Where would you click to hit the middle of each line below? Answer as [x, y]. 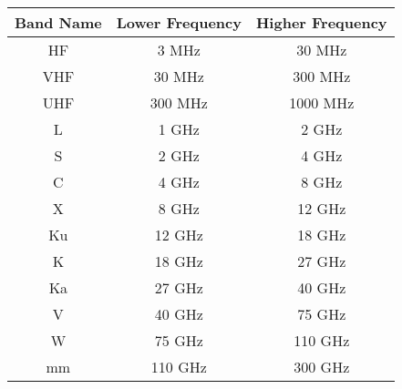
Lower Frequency [179, 22]
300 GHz [322, 367]
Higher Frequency [321, 22]
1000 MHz [322, 102]
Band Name [58, 22]
